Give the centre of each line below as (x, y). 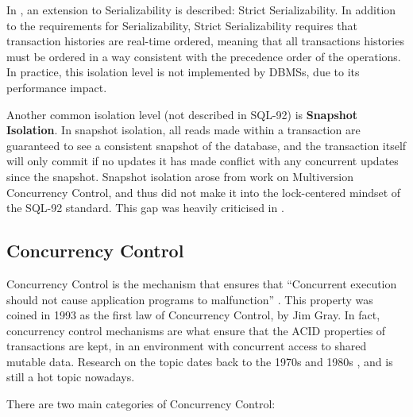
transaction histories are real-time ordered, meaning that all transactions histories (205, 41)
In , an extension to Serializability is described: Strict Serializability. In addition (201, 10)
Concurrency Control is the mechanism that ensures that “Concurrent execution (202, 283)
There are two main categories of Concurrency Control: (141, 404)
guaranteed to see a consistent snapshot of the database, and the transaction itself (206, 145)
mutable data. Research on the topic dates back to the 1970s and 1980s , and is (200, 361)
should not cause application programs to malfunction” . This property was (190, 299)
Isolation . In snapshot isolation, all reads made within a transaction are (183, 130)
